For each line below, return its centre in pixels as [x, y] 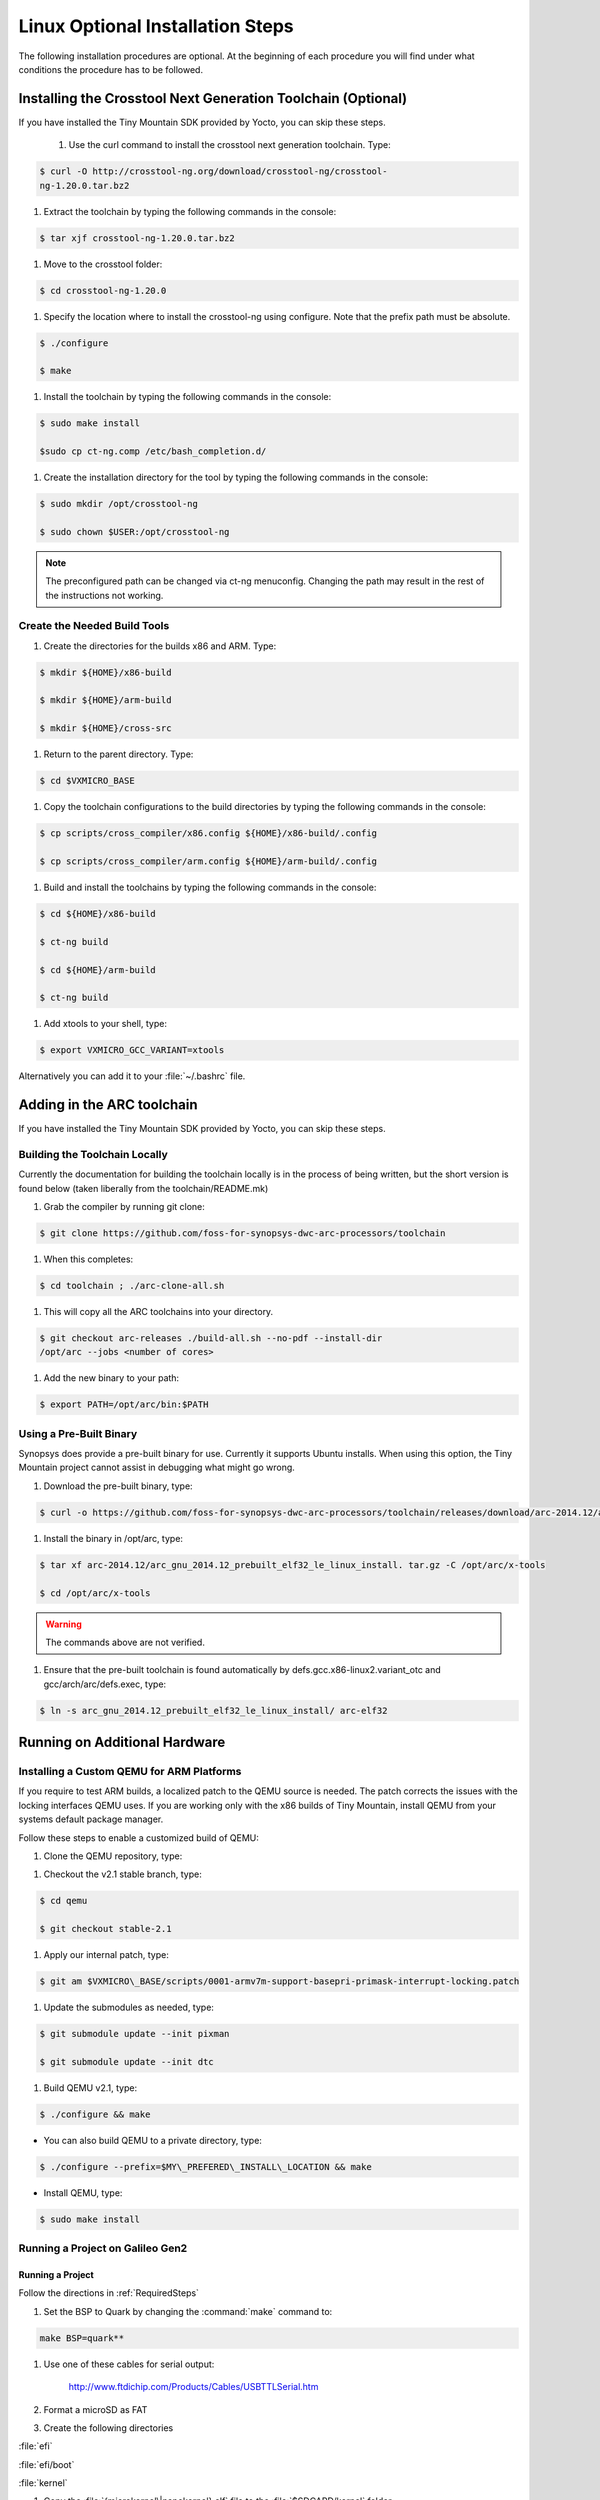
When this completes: [88, 1259]
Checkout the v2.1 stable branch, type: [122, 1874]
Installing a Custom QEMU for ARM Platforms [130, 1772]
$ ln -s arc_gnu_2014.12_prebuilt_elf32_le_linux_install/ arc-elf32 [213, 1710]
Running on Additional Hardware [122, 1742]
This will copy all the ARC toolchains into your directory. [158, 1311]
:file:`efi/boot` [46, 2464]
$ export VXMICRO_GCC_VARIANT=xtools [132, 1050]
